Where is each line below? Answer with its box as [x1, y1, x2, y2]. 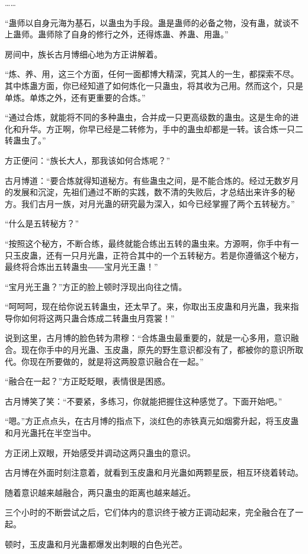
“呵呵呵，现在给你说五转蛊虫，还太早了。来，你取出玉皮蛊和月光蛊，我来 [5, 300, 291, 313]
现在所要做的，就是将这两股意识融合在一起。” [29, 355, 204, 367]
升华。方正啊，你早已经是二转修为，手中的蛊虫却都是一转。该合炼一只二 [21, 122, 303, 135]
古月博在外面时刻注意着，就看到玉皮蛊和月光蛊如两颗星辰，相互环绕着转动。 [5, 466, 303, 479]
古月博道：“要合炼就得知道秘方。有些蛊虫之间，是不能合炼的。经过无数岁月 [5, 174, 299, 186]
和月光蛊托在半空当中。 [5, 426, 96, 439]
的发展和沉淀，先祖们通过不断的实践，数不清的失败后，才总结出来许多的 [5, 186, 287, 198]
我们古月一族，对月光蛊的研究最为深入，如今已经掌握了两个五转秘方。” [21, 197, 295, 209]
